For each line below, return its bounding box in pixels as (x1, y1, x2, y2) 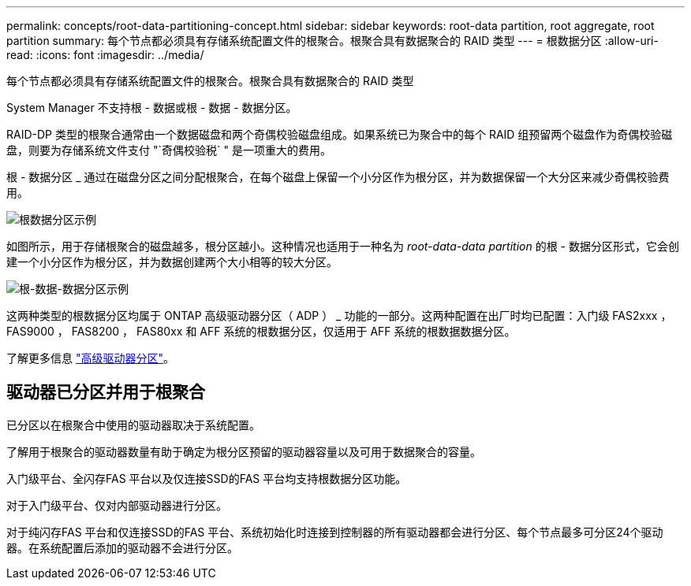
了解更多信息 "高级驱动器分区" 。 (6, 351, 174, 365)
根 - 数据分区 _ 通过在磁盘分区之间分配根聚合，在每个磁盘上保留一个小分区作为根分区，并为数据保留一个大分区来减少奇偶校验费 (6, 170, 670, 184)
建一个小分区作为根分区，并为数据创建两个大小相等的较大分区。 (6, 255, 338, 269)
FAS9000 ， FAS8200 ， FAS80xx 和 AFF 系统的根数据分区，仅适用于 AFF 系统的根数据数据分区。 (6, 325, 516, 338)
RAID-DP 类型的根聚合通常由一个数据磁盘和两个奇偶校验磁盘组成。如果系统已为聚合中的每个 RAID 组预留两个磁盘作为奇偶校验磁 (6, 128, 673, 141)
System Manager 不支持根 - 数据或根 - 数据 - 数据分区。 (6, 101, 297, 114)
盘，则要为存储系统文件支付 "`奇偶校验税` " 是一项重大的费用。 (6, 143, 331, 157)
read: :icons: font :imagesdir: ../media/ (6, 48, 204, 61)
